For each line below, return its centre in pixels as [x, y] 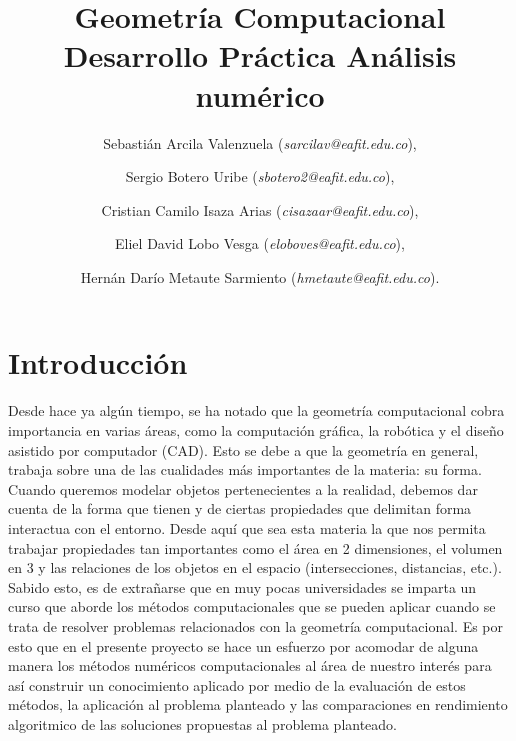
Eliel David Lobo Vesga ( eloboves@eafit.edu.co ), [260, 243]
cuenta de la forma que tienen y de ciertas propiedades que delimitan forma [240, 508]
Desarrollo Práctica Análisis [260, 55]
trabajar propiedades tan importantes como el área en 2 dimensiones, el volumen [255, 547]
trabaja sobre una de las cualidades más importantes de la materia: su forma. [245, 469]
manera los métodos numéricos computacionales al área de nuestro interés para [250, 665]
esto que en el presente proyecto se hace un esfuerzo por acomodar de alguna [243, 645]
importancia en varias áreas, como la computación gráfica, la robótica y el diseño [256, 430]
